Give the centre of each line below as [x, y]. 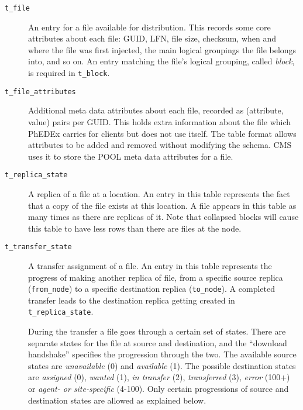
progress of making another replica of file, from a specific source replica [156, 277]
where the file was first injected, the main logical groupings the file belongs [162, 49]
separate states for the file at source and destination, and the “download [158, 342]
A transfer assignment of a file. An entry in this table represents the [150, 266]
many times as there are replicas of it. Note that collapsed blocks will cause [163, 217]
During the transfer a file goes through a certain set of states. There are [157, 331]
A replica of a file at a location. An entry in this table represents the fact [159, 193]
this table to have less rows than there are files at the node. [135, 228]
